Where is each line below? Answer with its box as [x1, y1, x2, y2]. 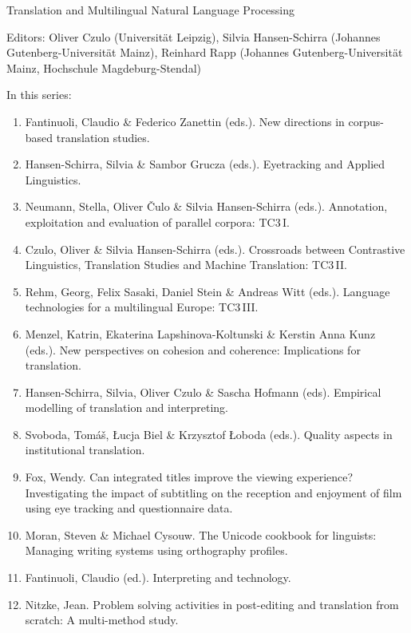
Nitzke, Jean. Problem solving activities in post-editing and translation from [25, 595, 399, 612]
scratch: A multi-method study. [25, 611, 179, 628]
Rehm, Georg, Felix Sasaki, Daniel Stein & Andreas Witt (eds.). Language [25, 283, 390, 299]
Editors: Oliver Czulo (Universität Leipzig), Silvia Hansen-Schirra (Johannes [6, 28, 381, 45]
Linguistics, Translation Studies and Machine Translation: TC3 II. [25, 256, 348, 273]
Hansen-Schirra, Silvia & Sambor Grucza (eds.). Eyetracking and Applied [25, 156, 385, 172]
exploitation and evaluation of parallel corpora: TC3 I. [25, 213, 290, 230]
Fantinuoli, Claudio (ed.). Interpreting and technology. [25, 569, 291, 586]
